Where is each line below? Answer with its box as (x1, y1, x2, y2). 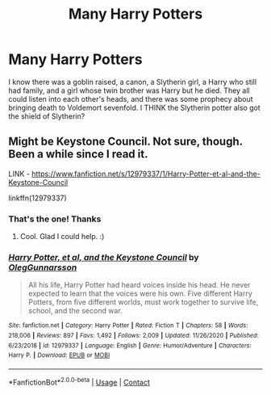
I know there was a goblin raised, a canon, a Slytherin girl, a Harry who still (8, 77, 256, 86)
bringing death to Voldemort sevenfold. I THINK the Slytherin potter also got (8, 103, 261, 112)
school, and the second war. (27, 306, 123, 316)
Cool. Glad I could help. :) (19, 232, 105, 242)
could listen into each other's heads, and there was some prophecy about (8, 94, 253, 103)
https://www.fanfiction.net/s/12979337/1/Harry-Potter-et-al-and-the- (31, 169, 261, 179)
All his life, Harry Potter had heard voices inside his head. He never (27, 280, 251, 290)
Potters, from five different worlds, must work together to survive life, (27, 297, 259, 307)
